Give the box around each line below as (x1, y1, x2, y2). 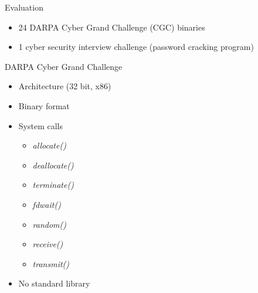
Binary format (18, 99, 70, 112)
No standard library (18, 277, 90, 289)
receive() (32, 238, 63, 250)
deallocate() (32, 159, 74, 171)
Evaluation (5, 1, 43, 13)
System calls (18, 119, 63, 132)
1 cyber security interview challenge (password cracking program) (18, 41, 254, 53)
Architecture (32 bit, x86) (18, 80, 111, 92)
